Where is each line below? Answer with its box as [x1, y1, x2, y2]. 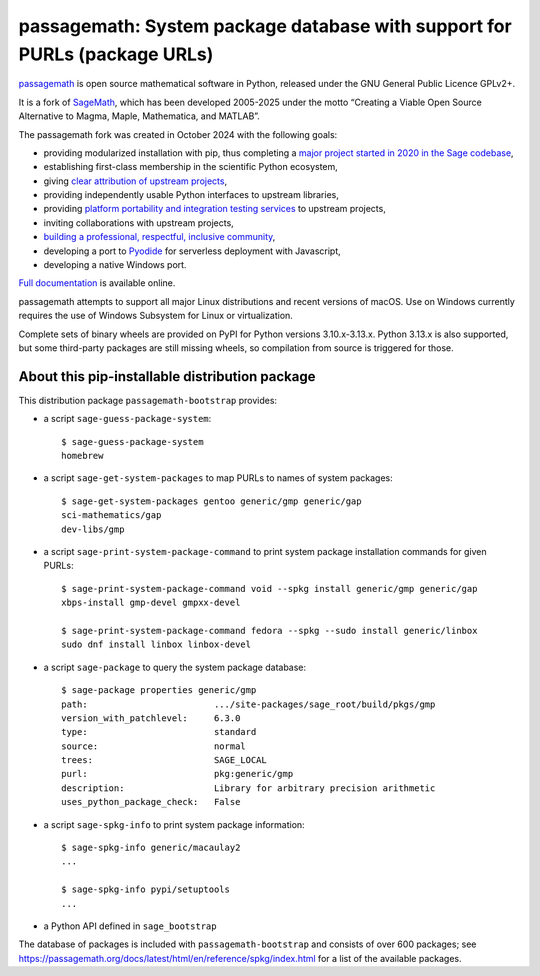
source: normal [61, 740, 247, 752]
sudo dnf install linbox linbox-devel [61, 639, 252, 650]
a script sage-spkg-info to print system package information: [43, 818, 305, 830]
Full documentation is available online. [18, 277, 176, 289]
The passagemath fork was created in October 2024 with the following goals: [18, 128, 338, 140]
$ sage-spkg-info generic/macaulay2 [61, 842, 241, 854]
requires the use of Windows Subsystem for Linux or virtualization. [18, 310, 294, 322]
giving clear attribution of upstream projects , [43, 175, 228, 187]
